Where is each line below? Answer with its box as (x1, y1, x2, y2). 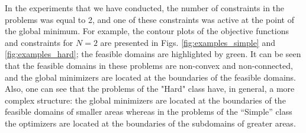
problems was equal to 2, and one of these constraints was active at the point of (5, 13, 294, 25)
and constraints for (5, 36, 73, 48)
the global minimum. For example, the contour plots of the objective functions (5, 25, 289, 37)
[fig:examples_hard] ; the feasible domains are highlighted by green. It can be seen (5, 48, 301, 60)
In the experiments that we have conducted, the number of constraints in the (5, 2, 285, 14)
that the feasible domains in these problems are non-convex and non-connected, (5, 59, 293, 71)
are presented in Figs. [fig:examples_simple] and (100, 36, 275, 48)
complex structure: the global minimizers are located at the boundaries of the (5, 94, 286, 106)
